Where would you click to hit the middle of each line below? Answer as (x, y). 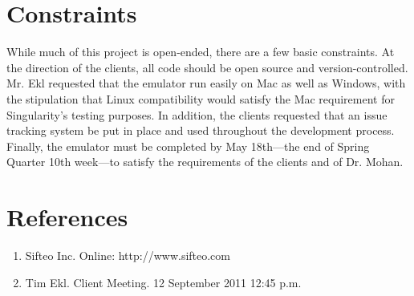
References (67, 217)
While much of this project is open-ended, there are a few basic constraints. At (201, 52)
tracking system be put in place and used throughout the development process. (201, 130)
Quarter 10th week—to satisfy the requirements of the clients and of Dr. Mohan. (205, 162)
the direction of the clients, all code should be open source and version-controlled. (207, 67)
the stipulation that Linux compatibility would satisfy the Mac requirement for (201, 98)
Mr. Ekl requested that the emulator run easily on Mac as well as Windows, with (206, 83)
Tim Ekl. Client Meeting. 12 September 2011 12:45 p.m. (163, 282)
